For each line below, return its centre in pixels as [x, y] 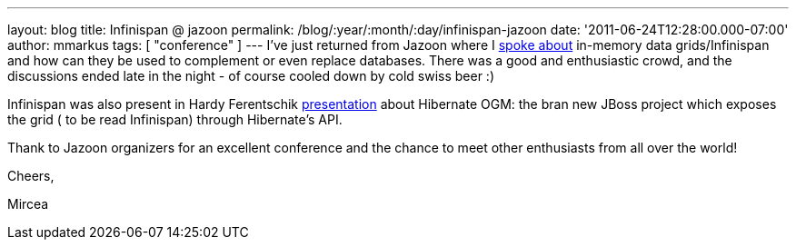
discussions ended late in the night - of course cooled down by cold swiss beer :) [251, 76]
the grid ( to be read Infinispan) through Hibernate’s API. [175, 119]
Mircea [28, 204]
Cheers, [31, 176]
